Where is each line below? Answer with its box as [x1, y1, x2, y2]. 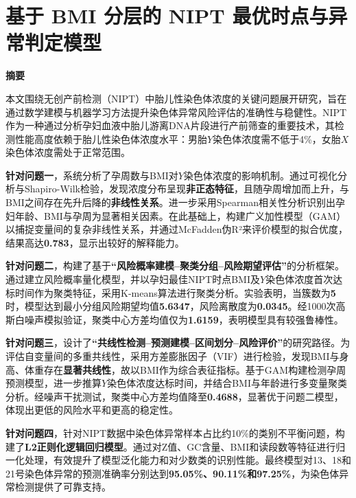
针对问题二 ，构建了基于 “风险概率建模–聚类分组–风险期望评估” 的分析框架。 [5, 258, 345, 273]
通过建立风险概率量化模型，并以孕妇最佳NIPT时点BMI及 [5, 272, 260, 286]
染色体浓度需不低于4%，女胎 [213, 131, 341, 146]
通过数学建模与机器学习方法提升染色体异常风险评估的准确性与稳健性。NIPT [5, 104, 347, 119]
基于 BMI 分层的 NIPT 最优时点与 [5, 1, 329, 30]
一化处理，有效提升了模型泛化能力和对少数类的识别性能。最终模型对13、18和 [5, 453, 351, 467]
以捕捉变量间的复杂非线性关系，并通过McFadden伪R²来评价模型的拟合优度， [5, 222, 348, 236]
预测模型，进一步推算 [5, 376, 102, 390]
